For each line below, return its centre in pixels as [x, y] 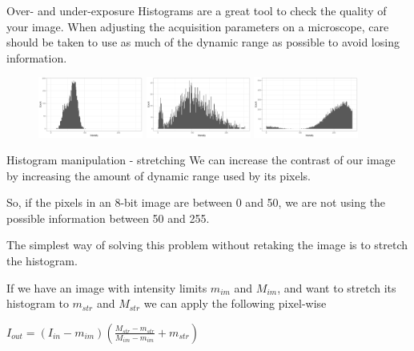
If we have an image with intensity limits [107, 287]
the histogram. [42, 261]
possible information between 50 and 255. [108, 218]
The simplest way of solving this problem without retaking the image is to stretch [207, 245]
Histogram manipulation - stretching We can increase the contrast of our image [201, 160]
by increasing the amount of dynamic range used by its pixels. [159, 175]
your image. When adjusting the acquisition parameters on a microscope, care [198, 26]
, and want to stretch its [337, 287]
